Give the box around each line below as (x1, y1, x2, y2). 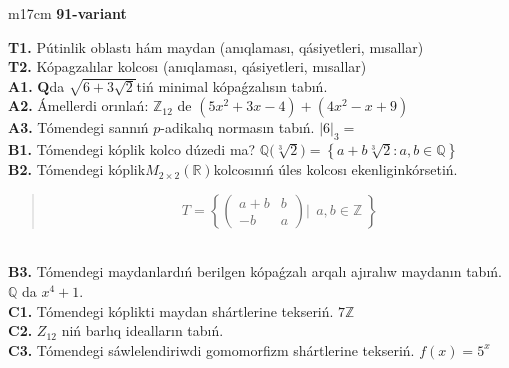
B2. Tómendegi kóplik (8, 159, 146, 180)
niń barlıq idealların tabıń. (61, 320, 224, 341)
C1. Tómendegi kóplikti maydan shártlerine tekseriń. (8, 300, 334, 321)
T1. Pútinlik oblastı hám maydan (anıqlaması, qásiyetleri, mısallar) (8, 36, 424, 57)
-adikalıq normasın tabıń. (160, 117, 315, 138)
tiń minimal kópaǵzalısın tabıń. (136, 75, 328, 96)
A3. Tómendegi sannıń (8, 117, 149, 138)
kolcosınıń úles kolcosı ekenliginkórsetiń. (213, 159, 458, 180)
